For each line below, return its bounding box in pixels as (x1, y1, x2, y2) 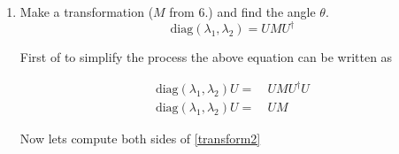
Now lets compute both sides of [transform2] (19, 129, 261, 148)
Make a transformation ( (19, 3, 154, 20)
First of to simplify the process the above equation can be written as (19, 48, 393, 66)
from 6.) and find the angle (169, 3, 316, 20)
